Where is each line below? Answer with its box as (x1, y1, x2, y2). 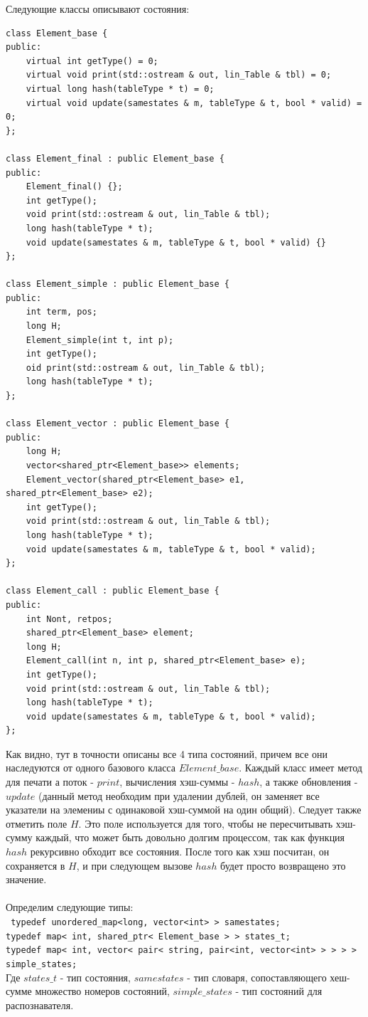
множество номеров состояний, (35, 984, 170, 998)
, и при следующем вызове (76, 858, 193, 873)
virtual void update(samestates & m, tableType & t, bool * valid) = (26, 98, 362, 108)
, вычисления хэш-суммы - (119, 774, 235, 789)
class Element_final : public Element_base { (6, 153, 224, 164)
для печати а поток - (6, 774, 94, 789)
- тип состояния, (60, 969, 131, 984)
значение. (6, 872, 47, 887)
